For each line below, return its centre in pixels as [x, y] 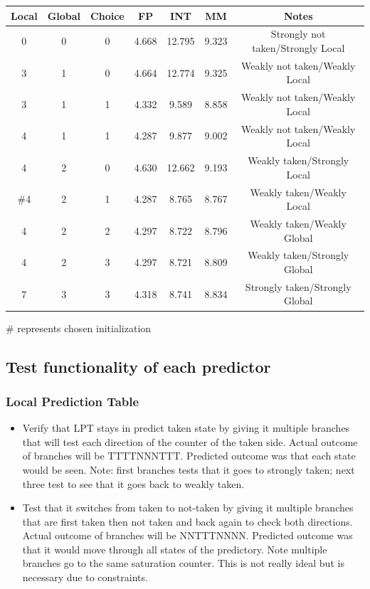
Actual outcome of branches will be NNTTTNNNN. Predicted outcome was [187, 535]
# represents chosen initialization [79, 328]
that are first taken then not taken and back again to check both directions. [187, 521]
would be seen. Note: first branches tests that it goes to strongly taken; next [189, 469]
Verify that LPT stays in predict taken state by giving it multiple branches [186, 428]
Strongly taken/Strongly [298, 286]
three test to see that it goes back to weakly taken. [133, 483]
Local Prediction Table [73, 401]
